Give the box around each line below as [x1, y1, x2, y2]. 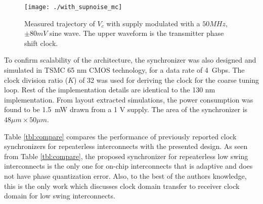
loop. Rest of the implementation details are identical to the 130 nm [4, 84, 215, 95]
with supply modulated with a [106, 18, 200, 28]
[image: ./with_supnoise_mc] [24, 4, 122, 11]
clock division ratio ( [4, 74, 68, 85]
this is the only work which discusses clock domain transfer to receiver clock [4, 180, 240, 191]
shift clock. [24, 37, 58, 48]
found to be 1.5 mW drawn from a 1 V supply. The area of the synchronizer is [4, 104, 248, 115]
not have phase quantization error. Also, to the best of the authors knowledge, [4, 170, 247, 181]
